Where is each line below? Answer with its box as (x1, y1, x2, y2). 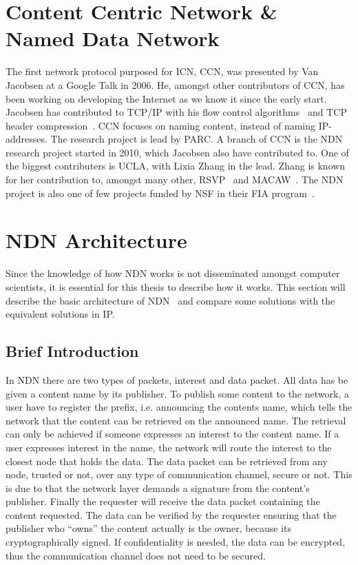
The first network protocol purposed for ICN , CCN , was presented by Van (6, 64, 319, 79)
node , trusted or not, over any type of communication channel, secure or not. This (6, 467, 352, 482)
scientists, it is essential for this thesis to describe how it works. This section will (6, 279, 346, 294)
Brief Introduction (6, 340, 139, 362)
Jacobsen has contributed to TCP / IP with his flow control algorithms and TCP (6, 105, 347, 119)
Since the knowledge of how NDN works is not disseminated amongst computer (6, 266, 340, 280)
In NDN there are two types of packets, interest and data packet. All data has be (6, 372, 348, 387)
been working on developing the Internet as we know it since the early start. (6, 91, 327, 105)
